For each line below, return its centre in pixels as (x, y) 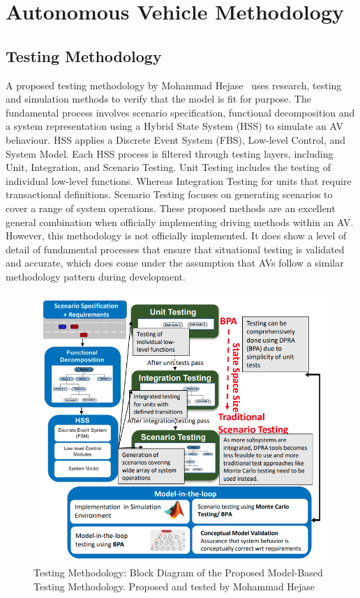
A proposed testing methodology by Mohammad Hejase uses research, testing (174, 85)
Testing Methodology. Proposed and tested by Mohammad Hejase (174, 586)
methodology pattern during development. (96, 276)
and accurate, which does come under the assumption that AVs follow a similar (175, 263)
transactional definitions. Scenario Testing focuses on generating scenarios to (169, 194)
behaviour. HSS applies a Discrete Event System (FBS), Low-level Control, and (176, 139)
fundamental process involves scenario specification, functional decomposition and (180, 112)
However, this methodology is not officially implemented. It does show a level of (176, 236)
